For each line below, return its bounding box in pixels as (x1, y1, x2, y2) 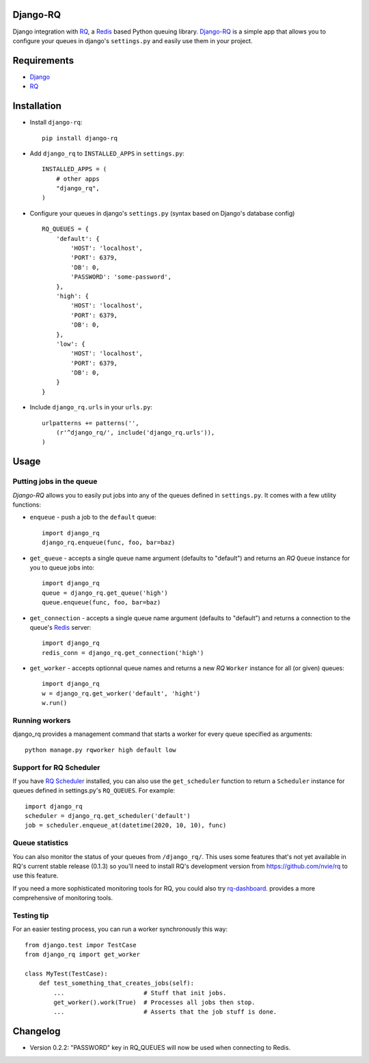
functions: (12, 500, 41, 509)
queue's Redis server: (29, 623, 92, 631)
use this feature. (12, 871, 59, 880)
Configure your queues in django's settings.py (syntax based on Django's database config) (29, 209, 295, 217)
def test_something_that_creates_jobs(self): (38, 979, 195, 987)
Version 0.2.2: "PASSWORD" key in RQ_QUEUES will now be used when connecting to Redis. (29, 1044, 290, 1052)
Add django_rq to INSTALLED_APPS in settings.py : (29, 149, 184, 157)
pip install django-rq (42, 134, 118, 142)
